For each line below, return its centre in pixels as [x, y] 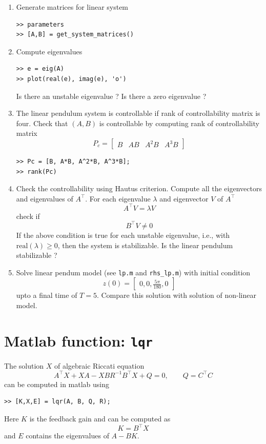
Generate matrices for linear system [72, 7]
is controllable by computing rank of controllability [179, 123]
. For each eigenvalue [118, 198]
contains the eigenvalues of [67, 436]
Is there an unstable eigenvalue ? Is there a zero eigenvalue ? [111, 96]
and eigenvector [184, 198]
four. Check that [42, 123]
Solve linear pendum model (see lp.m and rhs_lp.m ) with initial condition [133, 272]
